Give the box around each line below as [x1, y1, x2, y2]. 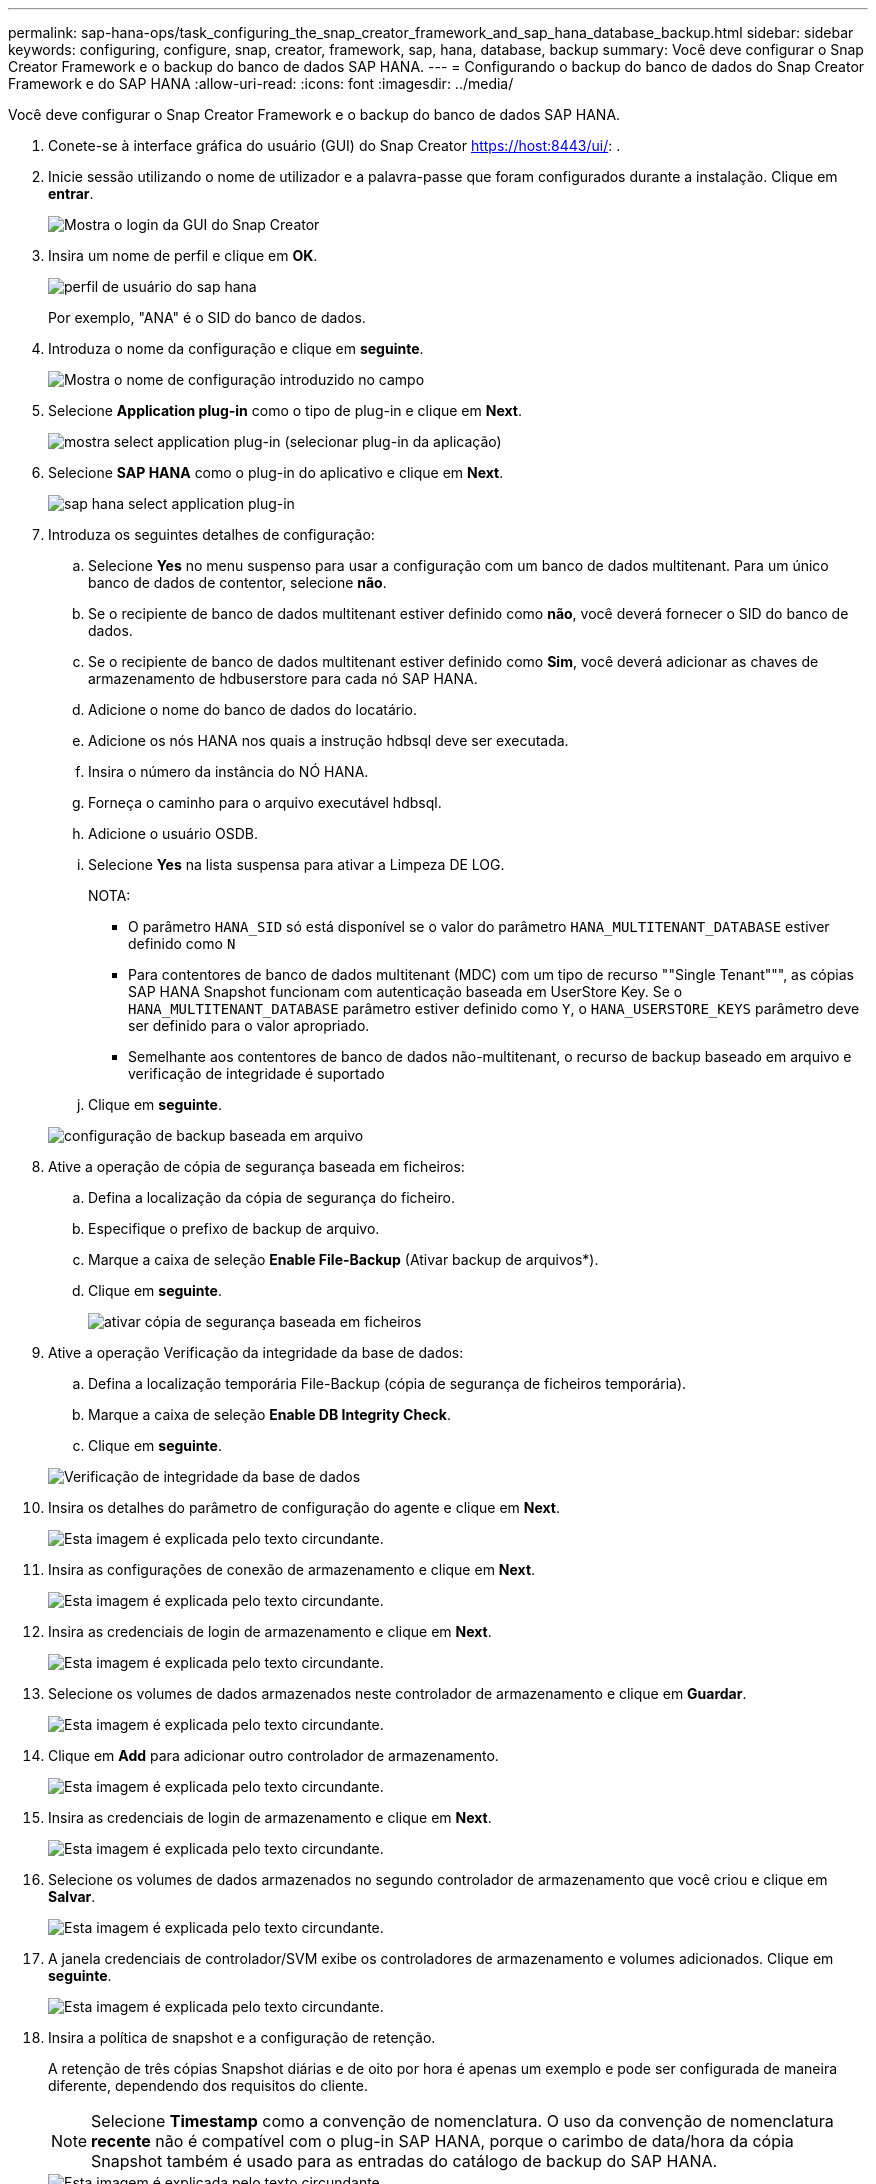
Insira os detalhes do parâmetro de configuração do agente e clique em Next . [48, 1499, 560, 1516]
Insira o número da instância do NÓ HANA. [88, 763, 369, 780]
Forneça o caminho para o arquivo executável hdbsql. [88, 794, 442, 811]
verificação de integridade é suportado [128, 1065, 385, 1082]
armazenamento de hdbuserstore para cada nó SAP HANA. [88, 670, 478, 687]
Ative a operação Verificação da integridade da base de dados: [48, 1344, 464, 1361]
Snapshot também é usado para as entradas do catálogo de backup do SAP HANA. [91, 2151, 718, 2171]
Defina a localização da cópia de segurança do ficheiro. [88, 1189, 455, 1206]
